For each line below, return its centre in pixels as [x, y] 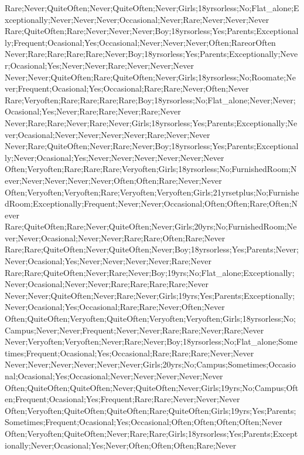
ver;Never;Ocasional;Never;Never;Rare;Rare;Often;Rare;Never [115, 237]
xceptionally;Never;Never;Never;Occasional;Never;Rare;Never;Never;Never [137, 19]
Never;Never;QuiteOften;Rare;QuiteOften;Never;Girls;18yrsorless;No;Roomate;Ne [150, 77]
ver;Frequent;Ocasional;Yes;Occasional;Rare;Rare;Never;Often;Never [127, 88]
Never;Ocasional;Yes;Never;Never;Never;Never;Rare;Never [108, 261]
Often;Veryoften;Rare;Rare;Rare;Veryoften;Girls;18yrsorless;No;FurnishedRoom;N [151, 169]
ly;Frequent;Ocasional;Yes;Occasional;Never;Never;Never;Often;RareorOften [140, 42]
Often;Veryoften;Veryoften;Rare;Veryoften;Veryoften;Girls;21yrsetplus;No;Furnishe [152, 192]
